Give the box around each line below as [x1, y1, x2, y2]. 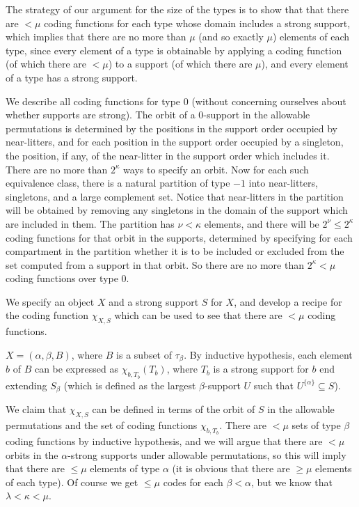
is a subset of [116, 347, 173, 361]
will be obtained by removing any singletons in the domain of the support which [6, 203, 348, 217]
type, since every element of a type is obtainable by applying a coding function [6, 42, 342, 57]
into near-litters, [248, 175, 318, 190]
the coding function [6, 308, 89, 322]
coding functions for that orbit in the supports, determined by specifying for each [6, 230, 353, 244]
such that [253, 377, 294, 392]
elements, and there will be [204, 216, 319, 231]
